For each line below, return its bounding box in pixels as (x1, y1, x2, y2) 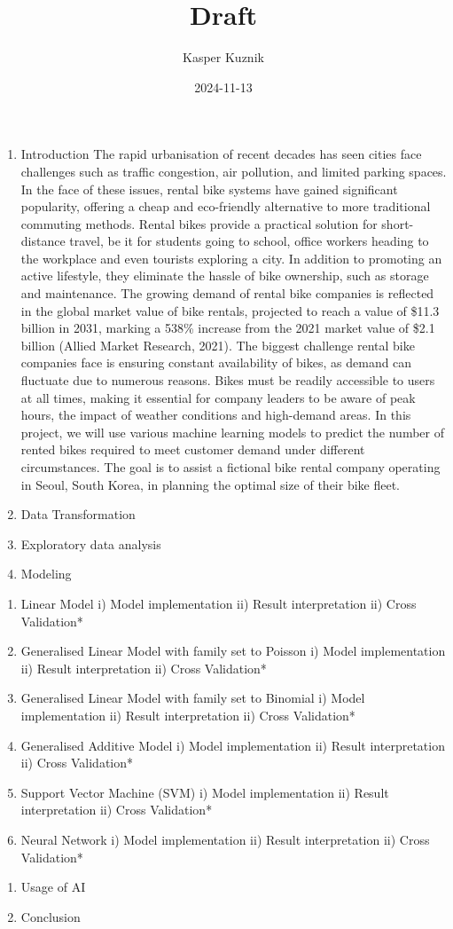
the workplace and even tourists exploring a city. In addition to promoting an (20, 248, 442, 267)
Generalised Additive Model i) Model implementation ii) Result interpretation (20, 736, 445, 754)
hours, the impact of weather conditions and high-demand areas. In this (20, 405, 411, 424)
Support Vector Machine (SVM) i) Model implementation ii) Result (20, 783, 389, 801)
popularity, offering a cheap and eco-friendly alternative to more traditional (20, 197, 431, 216)
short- (381, 214, 414, 232)
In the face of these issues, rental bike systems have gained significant (20, 179, 398, 198)
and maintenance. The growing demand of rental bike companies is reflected (20, 284, 434, 303)
